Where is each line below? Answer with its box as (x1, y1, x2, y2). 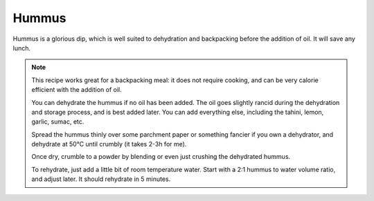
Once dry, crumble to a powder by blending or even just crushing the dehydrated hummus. (31, 153, 291, 161)
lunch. (12, 44, 31, 52)
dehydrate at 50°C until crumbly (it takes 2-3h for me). (31, 140, 187, 149)
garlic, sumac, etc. (31, 117, 84, 126)
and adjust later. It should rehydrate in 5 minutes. (31, 175, 171, 183)
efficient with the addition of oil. (31, 86, 123, 94)
